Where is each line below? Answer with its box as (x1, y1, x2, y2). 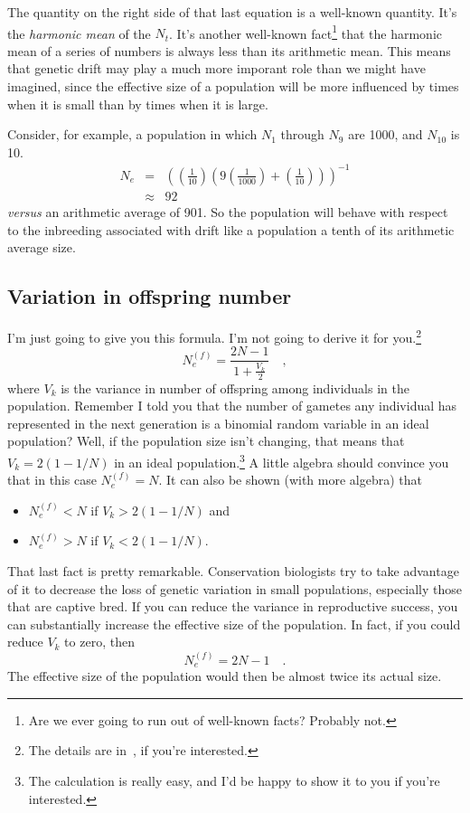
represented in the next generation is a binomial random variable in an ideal (7, 413, 429, 432)
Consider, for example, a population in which (7, 125, 258, 144)
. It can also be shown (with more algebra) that (158, 470, 422, 489)
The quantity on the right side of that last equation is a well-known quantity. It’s (7, 3, 457, 21)
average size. (7, 238, 76, 257)
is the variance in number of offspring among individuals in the (61, 378, 409, 397)
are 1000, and (348, 125, 423, 144)
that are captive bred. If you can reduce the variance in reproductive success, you (7, 597, 458, 616)
